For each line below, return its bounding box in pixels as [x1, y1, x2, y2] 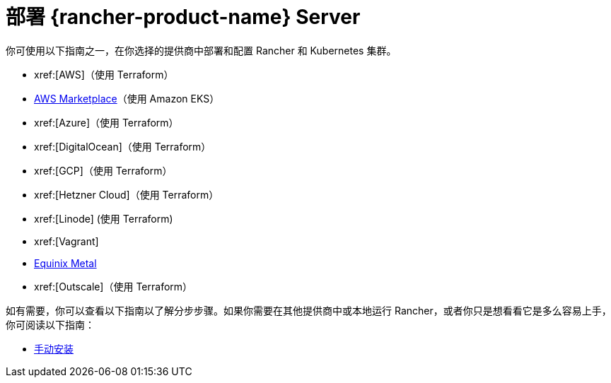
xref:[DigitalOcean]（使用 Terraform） [34, 140, 211, 153]
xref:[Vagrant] [34, 235, 99, 247]
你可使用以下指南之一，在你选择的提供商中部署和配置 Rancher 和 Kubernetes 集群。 [6, 44, 397, 57]
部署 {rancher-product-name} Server [6, 5, 361, 29]
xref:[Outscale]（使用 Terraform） [34, 280, 193, 293]
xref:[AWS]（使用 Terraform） [34, 68, 174, 81]
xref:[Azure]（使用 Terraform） [34, 116, 179, 129]
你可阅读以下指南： [6, 318, 95, 331]
